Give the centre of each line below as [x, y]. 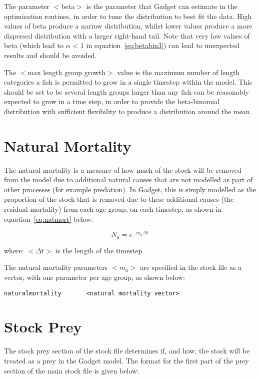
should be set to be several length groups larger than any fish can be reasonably [126, 91]
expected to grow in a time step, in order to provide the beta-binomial [112, 101]
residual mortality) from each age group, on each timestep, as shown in [113, 209]
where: [14, 250]
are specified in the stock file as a [191, 267]
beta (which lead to [34, 45]
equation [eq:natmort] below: [49, 219]
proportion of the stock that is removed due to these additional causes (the [119, 199]
